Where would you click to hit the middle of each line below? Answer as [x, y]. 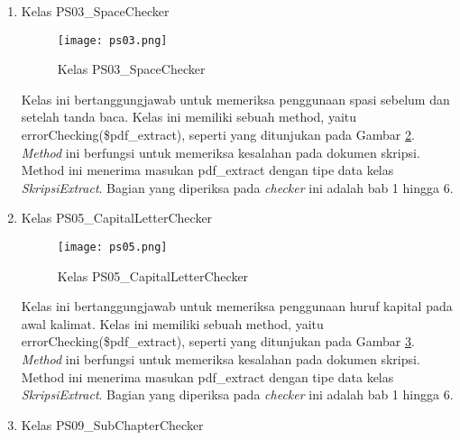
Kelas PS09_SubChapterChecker [112, 424]
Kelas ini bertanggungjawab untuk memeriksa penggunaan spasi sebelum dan [235, 99]
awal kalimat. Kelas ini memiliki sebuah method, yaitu [172, 323]
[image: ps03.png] [112, 40]
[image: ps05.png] [112, 247]
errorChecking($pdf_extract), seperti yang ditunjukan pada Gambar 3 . [218, 341]
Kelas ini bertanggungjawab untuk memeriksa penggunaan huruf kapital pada [237, 306]
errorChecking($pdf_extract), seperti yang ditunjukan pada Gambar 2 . [218, 135]
